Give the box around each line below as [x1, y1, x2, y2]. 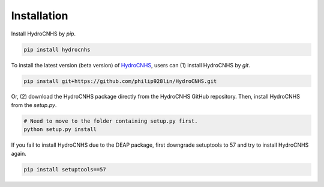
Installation [11, 9, 68, 22]
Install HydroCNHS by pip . [11, 30, 76, 37]
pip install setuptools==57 [23, 166, 106, 173]
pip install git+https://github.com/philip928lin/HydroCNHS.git [23, 78, 217, 84]
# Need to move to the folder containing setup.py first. [23, 117, 198, 124]
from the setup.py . [11, 101, 57, 108]
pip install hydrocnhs [23, 46, 91, 53]
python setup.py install [23, 126, 97, 133]
